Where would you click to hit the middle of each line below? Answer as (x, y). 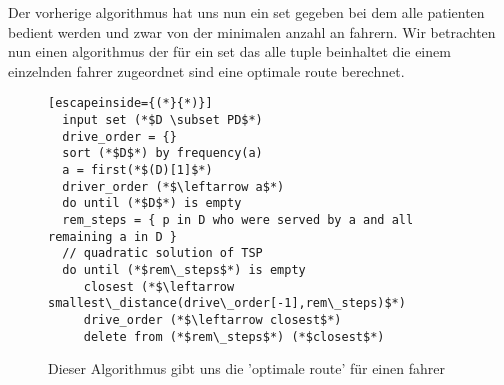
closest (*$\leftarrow (159, 286)
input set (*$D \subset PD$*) (162, 120)
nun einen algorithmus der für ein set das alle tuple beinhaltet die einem (229, 51)
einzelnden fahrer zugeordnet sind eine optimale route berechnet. (206, 70)
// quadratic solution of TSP (162, 253)
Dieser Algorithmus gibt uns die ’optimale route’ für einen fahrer (246, 368)
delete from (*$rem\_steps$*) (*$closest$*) (234, 336)
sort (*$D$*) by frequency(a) (162, 153)
